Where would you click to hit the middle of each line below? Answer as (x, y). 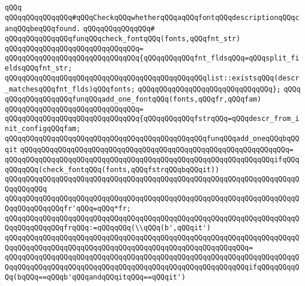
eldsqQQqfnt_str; (38, 68)
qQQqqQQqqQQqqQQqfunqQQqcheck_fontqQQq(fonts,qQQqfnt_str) (123, 38)
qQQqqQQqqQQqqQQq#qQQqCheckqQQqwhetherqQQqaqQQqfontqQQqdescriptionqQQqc (152, 17)
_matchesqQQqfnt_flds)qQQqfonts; (70, 90)
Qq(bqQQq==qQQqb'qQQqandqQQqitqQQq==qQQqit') (95, 277)
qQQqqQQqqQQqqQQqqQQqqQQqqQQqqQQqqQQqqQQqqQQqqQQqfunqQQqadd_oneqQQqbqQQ (152, 138)
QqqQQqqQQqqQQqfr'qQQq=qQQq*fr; (68, 209)
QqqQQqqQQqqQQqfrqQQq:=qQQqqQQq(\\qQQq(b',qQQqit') (108, 228)
